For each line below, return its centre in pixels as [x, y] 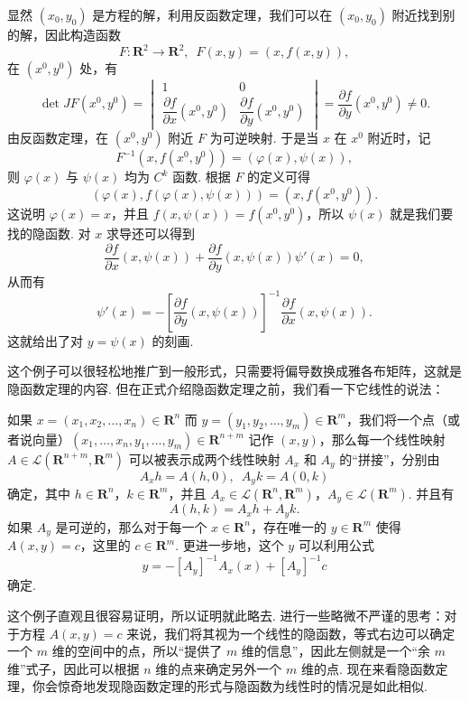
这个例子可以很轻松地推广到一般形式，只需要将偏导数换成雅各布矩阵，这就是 [234, 371]
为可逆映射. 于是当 [264, 138]
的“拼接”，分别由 [390, 458]
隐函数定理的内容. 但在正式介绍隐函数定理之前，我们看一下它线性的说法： [226, 388]
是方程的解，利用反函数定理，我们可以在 [212, 14]
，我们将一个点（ [396, 419]
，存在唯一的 [288, 526]
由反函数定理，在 [58, 138]
